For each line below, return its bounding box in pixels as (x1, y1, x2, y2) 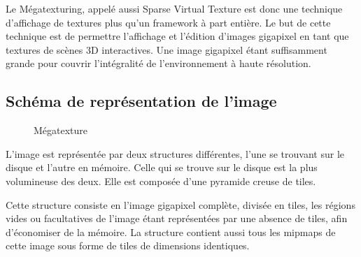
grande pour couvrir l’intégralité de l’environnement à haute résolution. (6, 56, 311, 71)
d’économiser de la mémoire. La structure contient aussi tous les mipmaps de (6, 224, 336, 239)
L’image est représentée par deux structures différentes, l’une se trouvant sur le (6, 146, 344, 161)
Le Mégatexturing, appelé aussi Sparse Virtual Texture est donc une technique (6, 1, 343, 15)
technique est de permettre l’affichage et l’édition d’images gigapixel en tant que (6, 29, 349, 43)
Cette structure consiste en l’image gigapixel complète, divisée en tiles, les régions (6, 197, 355, 212)
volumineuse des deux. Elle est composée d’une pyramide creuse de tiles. (6, 173, 316, 188)
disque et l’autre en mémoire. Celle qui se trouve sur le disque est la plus (6, 160, 318, 175)
